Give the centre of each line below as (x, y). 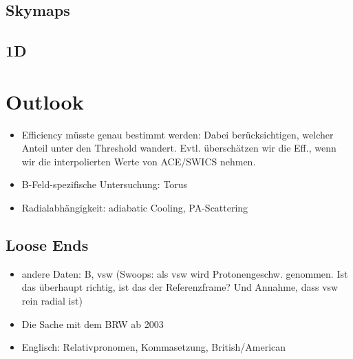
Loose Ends (47, 245)
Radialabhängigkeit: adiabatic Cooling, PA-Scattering (135, 208)
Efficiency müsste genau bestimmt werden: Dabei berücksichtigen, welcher (178, 134)
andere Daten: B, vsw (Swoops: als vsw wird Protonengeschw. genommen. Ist (185, 273)
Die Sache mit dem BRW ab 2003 (93, 324)
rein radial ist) (52, 301)
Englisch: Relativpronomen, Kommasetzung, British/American (154, 347)
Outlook (45, 101)
